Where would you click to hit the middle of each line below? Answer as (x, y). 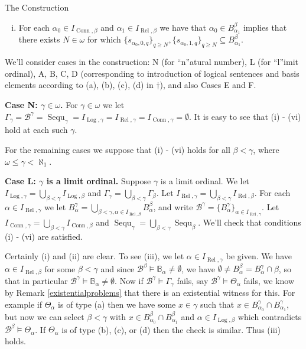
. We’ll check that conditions (250, 222)
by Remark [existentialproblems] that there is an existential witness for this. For (150, 293)
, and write (173, 206)
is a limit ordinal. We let (205, 181)
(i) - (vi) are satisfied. (44, 236)
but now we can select (45, 316)
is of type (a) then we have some (117, 304)
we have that (183, 27)
